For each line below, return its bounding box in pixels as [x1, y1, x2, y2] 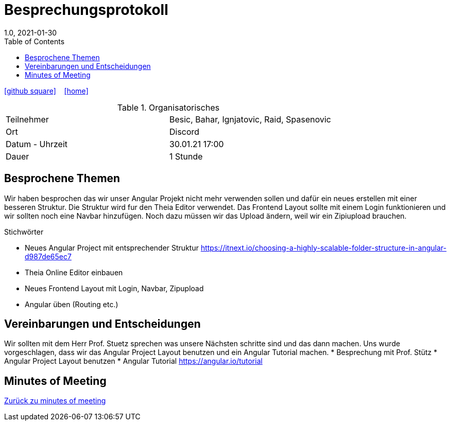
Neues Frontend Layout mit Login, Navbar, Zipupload [25, 284, 204, 293]
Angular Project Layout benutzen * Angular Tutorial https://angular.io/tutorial [4, 357, 263, 366]
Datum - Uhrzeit [6, 138, 68, 149]
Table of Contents [4, 37, 65, 46]
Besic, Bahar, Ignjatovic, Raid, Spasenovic [169, 114, 331, 125]
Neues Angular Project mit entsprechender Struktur [25, 243, 199, 252]
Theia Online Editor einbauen [25, 268, 123, 277]
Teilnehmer [6, 114, 49, 125]
